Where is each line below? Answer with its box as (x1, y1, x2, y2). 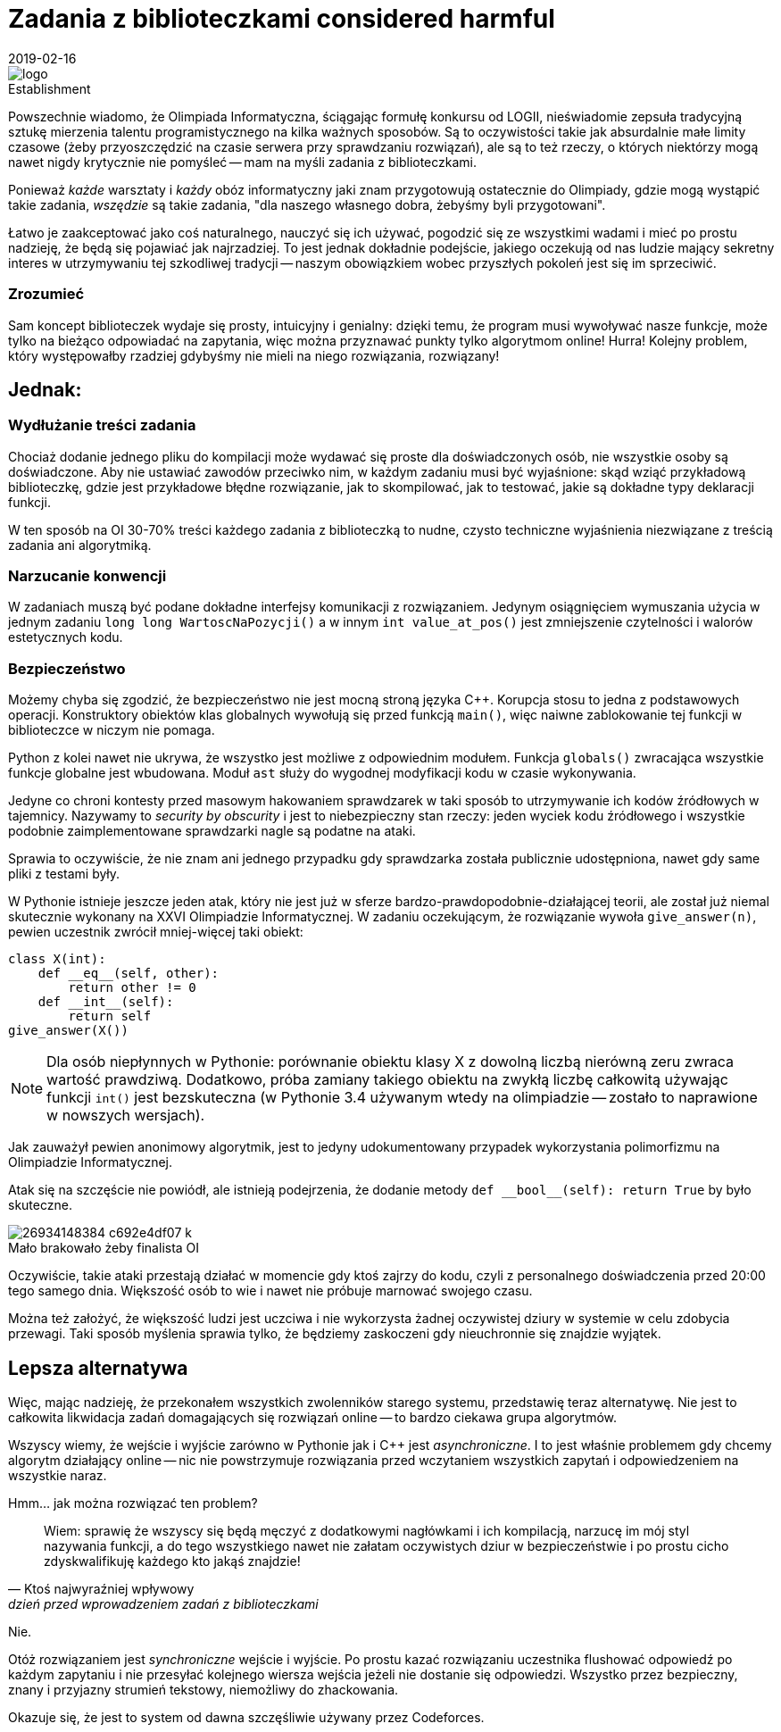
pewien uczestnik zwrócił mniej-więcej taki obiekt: (8, 924, 303, 940)
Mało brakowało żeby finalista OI (8, 1240, 200, 1256)
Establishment (8, 80, 91, 96)
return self (68, 1009, 152, 1024)
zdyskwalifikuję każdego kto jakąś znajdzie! (44, 1553, 301, 1570)
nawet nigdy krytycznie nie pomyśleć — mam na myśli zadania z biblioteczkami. (8, 154, 478, 170)
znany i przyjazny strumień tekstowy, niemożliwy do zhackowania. (8, 1682, 399, 1698)
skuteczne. (8, 1197, 72, 1213)
